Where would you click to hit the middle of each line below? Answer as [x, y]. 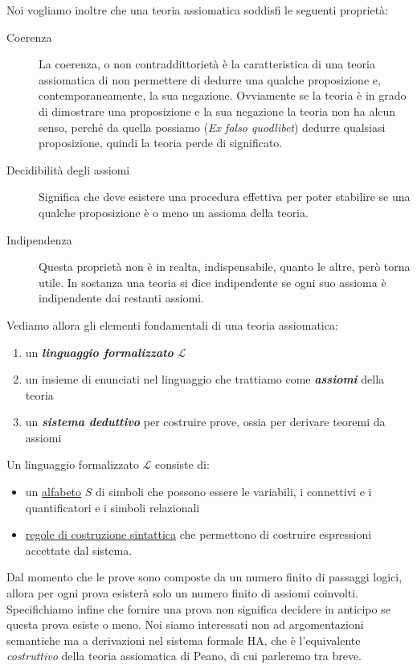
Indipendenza [39, 239]
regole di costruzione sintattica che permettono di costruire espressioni [198, 534]
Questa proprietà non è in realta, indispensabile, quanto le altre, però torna [225, 267]
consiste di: [182, 464]
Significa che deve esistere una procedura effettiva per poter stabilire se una [225, 197]
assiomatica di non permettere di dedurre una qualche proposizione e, [210, 79]
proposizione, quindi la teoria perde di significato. [161, 143]
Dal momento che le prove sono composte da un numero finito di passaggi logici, [204, 577]
